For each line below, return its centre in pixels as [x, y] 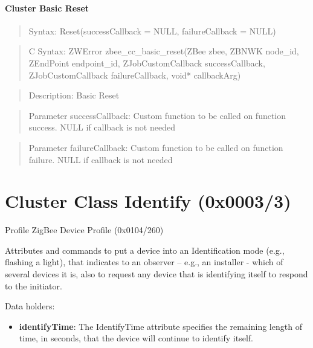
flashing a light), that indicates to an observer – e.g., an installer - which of [144, 262]
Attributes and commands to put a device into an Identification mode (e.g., [145, 250]
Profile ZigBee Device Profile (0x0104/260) [84, 230]
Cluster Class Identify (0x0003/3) [148, 201]
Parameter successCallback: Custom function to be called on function [157, 115]
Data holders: [30, 306]
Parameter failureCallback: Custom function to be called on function [156, 147]
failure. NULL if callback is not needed [101, 159]
